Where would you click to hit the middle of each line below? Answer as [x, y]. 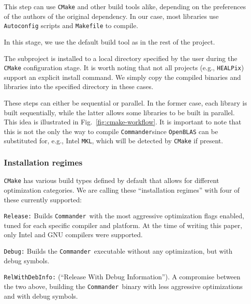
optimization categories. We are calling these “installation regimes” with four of [122, 190]
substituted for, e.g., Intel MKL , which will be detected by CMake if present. [114, 141]
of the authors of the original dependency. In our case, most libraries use [111, 16]
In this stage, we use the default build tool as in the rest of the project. [110, 41]
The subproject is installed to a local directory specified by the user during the [121, 58]
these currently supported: [43, 199]
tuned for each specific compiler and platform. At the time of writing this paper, [123, 225]
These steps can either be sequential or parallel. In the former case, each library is [125, 102]
